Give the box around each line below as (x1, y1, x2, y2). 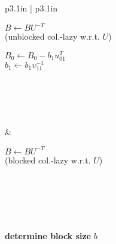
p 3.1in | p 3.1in (5, 2, 57, 14)
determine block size (5, 229, 91, 242)
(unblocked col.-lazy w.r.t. (5, 30, 100, 43)
